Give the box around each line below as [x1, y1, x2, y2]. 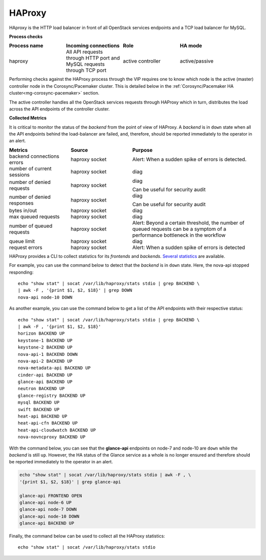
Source [70, 146, 88, 153]
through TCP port [66, 67, 107, 74]
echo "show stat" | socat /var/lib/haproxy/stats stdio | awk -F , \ [19, 472, 191, 478]
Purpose [132, 146, 153, 153]
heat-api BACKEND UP [18, 414, 67, 419]
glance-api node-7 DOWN [19, 507, 77, 512]
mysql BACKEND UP [18, 400, 60, 405]
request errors [9, 244, 43, 251]
